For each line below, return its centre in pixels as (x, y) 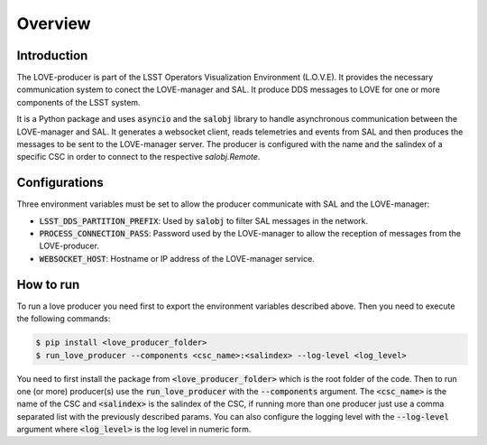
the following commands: (64, 319)
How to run (48, 284)
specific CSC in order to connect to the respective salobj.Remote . (138, 157)
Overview (54, 23)
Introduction (52, 56)
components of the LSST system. (78, 102)
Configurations (60, 183)
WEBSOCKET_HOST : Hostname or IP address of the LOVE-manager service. (177, 258)
